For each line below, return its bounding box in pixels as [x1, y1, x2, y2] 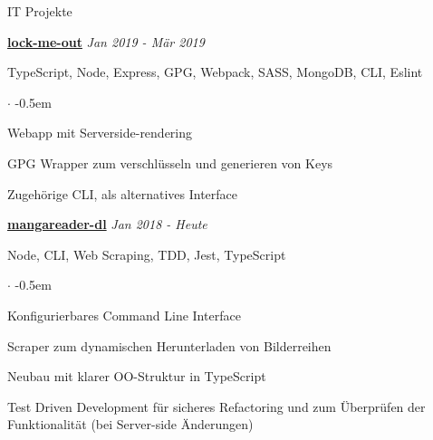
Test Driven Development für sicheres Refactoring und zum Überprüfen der [7, 397, 426, 416]
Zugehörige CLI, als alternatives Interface [7, 184, 238, 203]
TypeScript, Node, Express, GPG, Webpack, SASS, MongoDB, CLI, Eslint [7, 62, 423, 81]
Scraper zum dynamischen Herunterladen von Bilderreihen [7, 336, 332, 355]
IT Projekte [7, 2, 72, 20]
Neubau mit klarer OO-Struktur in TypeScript [7, 367, 266, 386]
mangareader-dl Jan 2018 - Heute [7, 215, 207, 234]
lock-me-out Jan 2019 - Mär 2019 [7, 32, 205, 51]
